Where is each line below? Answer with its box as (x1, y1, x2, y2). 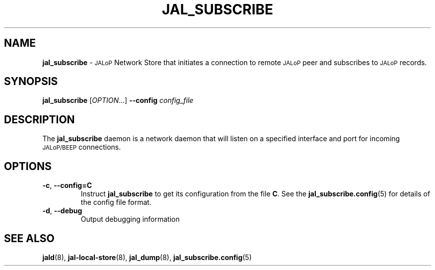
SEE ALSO (4, 232, 55, 245)
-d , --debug (42, 206, 82, 215)
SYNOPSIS (4, 75, 58, 88)
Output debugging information (80, 215, 180, 224)
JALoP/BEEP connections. (42, 143, 121, 152)
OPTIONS (4, 160, 52, 173)
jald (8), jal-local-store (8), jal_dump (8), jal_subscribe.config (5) (42, 253, 252, 262)
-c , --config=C (42, 181, 92, 190)
